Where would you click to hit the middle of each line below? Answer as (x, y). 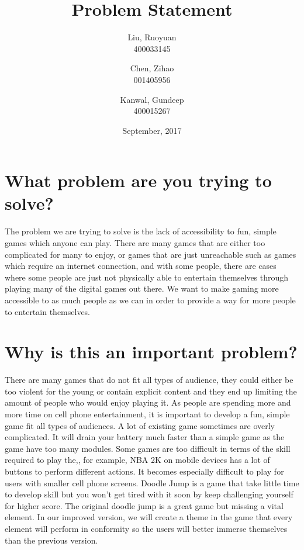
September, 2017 (152, 130)
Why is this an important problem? (151, 352)
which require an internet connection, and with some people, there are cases (141, 266)
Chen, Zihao (152, 68)
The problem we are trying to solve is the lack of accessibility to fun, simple (141, 231)
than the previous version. (51, 540)
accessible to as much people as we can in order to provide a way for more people (150, 300)
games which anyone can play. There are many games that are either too (135, 243)
